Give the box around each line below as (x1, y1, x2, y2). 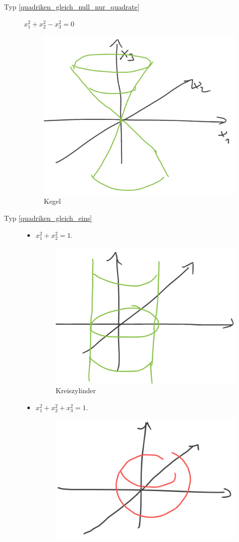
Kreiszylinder (55, 385, 96, 396)
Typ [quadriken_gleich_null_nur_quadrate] (4, 1, 140, 11)
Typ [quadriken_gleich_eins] (4, 213, 92, 223)
